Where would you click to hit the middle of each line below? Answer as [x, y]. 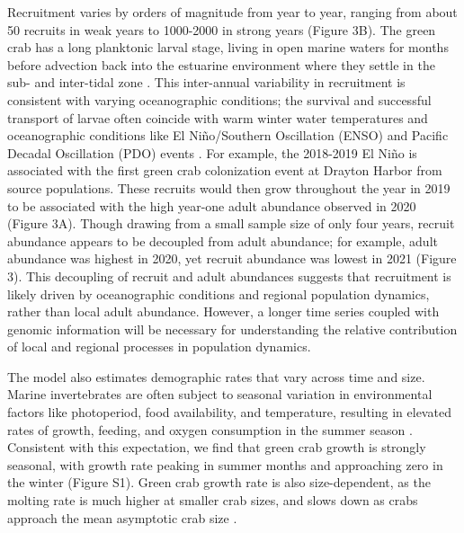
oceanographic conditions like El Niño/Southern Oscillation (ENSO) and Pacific [228, 135]
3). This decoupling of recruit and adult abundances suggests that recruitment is [229, 275]
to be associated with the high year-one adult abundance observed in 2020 [212, 205]
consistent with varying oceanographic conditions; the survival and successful [219, 99]
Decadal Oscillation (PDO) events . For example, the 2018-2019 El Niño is [212, 152]
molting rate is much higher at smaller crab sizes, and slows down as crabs [213, 500]
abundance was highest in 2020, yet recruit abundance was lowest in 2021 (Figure [232, 258]
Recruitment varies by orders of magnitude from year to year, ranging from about [232, 12]
